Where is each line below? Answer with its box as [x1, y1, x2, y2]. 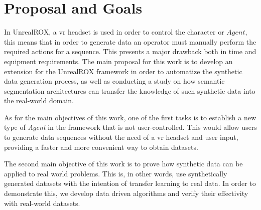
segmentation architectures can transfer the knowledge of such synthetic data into [4, 85, 255, 96]
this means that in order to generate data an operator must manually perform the [4, 36, 256, 47]
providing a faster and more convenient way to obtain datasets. [4, 141, 198, 152]
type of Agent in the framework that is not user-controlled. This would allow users [4, 122, 257, 132]
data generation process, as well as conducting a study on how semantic [4, 76, 225, 86]
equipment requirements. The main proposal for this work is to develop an [4, 56, 233, 66]
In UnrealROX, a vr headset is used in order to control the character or [4, 27, 224, 37]
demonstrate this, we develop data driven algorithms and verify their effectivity [4, 188, 248, 198]
